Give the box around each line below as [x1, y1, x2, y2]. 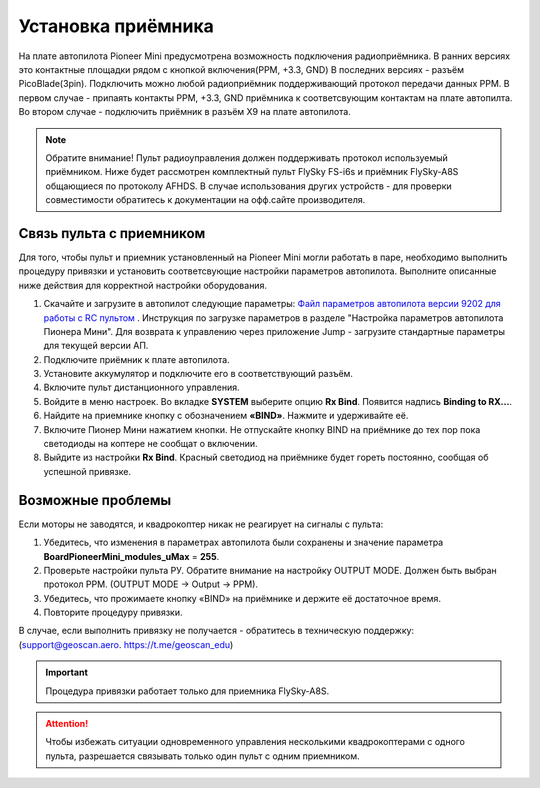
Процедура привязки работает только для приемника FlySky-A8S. [45, 685, 330, 697]
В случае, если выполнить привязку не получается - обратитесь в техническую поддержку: [18, 625, 415, 637]
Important [45, 666, 89, 679]
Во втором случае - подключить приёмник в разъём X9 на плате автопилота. [18, 106, 352, 118]
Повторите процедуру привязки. [43, 606, 183, 619]
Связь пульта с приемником [18, 225, 206, 242]
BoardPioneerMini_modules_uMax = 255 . [43, 550, 220, 562]
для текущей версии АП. [43, 340, 149, 352]
